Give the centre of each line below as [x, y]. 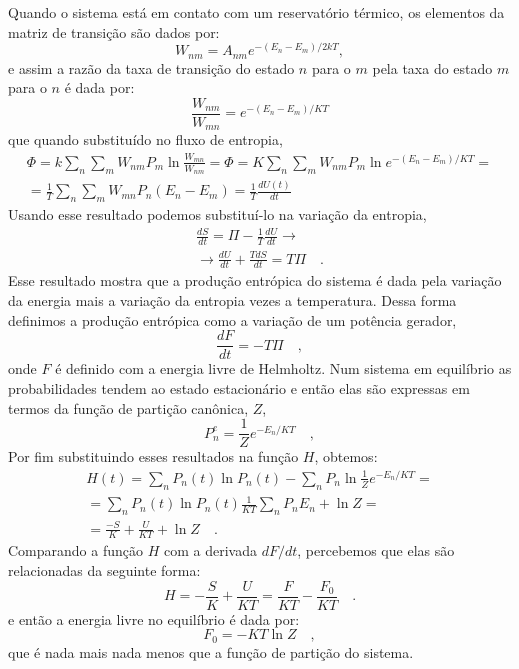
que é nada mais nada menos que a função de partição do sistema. [211, 651]
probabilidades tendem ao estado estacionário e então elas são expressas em [239, 387]
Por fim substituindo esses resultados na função [153, 456]
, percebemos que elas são [376, 550]
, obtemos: [346, 456]
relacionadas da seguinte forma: [104, 569]
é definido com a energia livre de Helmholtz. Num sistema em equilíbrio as [283, 368]
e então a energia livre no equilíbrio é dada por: [154, 618]
